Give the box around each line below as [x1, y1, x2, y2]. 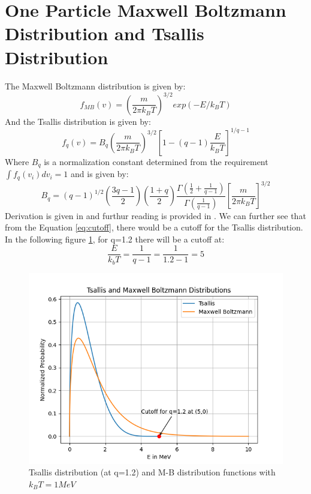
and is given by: [71, 167, 129, 180]
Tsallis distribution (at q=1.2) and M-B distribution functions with [29, 466, 276, 478]
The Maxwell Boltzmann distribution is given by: [5, 79, 186, 92]
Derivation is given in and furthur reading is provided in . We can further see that [5, 209, 306, 221]
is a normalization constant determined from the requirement [44, 155, 268, 167]
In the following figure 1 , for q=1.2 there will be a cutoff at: [5, 232, 225, 245]
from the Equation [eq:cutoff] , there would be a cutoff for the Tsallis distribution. [5, 221, 303, 233]
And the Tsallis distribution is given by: [5, 115, 151, 127]
